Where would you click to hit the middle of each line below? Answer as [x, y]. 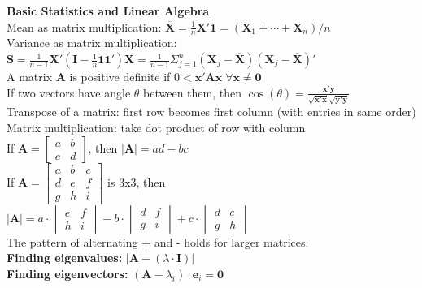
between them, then [192, 92]
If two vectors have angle [69, 92]
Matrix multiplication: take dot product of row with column [156, 127]
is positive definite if [120, 77]
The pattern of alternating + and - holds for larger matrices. [158, 241]
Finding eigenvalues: [65, 258]
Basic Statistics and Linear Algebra [108, 11]
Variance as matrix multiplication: [92, 43]
